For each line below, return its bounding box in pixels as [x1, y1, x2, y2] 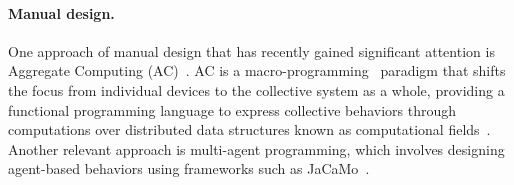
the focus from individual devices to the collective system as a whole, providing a [8, 79, 505, 100]
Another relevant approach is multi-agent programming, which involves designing [8, 138, 505, 159]
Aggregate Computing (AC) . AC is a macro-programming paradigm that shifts [8, 60, 506, 81]
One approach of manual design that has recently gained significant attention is [8, 40, 495, 61]
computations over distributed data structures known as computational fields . [8, 119, 491, 140]
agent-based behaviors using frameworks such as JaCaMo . [8, 158, 370, 179]
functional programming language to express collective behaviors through [8, 99, 457, 120]
